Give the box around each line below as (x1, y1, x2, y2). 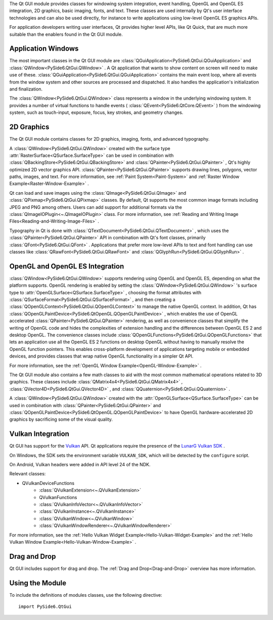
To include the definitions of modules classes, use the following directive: (9, 592, 162, 598)
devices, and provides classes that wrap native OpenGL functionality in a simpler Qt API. (9, 353, 194, 359)
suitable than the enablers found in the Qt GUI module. (9, 31, 123, 37)
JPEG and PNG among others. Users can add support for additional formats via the (9, 204, 182, 210)
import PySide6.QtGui (18, 604, 72, 609)
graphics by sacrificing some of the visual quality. (9, 416, 113, 422)
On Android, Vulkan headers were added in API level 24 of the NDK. (9, 461, 151, 467)
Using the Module (9, 579, 67, 587)
